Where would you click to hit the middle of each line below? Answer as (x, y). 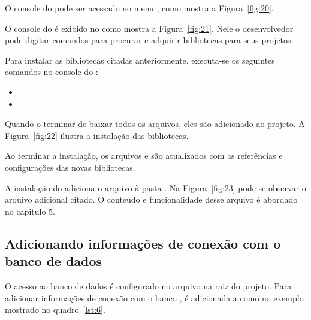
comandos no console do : (52, 72)
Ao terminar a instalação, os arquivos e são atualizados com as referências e (144, 156)
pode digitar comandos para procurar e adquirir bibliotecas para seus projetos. (149, 40)
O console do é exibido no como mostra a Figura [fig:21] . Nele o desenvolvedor (149, 28)
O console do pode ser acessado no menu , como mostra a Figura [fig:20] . (139, 8)
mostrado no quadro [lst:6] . (55, 310)
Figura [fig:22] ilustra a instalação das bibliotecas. (97, 135)
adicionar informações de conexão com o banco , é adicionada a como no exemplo (154, 298)
